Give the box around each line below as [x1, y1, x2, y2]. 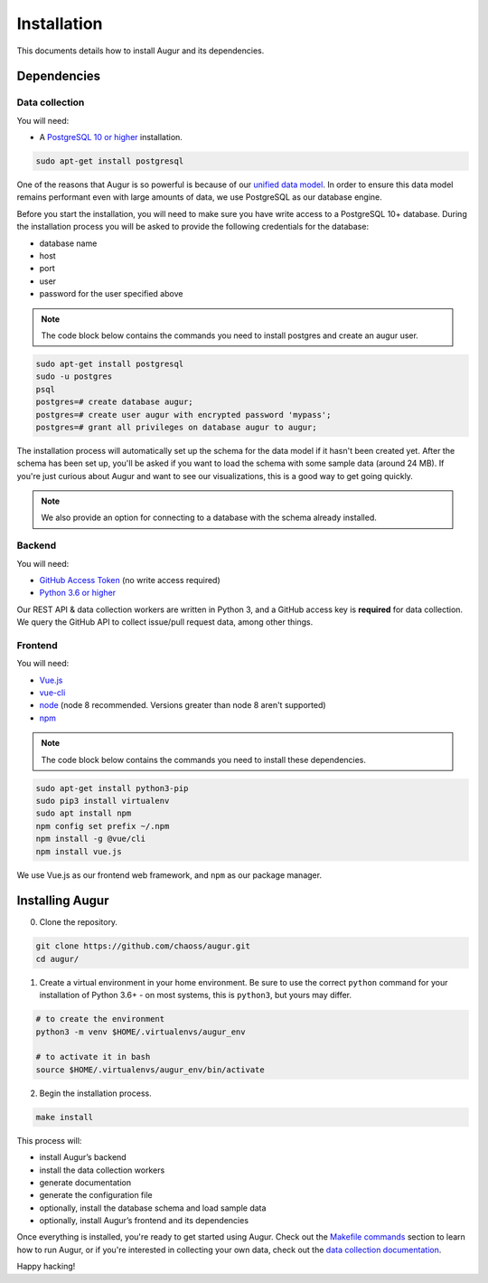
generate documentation [39, 1176, 131, 1188]
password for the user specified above [39, 288, 183, 299]
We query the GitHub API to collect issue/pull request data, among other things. [16, 617, 314, 627]
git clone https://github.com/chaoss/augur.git [35, 941, 250, 951]
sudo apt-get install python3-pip [35, 783, 189, 793]
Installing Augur [16, 893, 109, 909]
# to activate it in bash [35, 1052, 151, 1062]
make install [35, 1112, 94, 1122]
